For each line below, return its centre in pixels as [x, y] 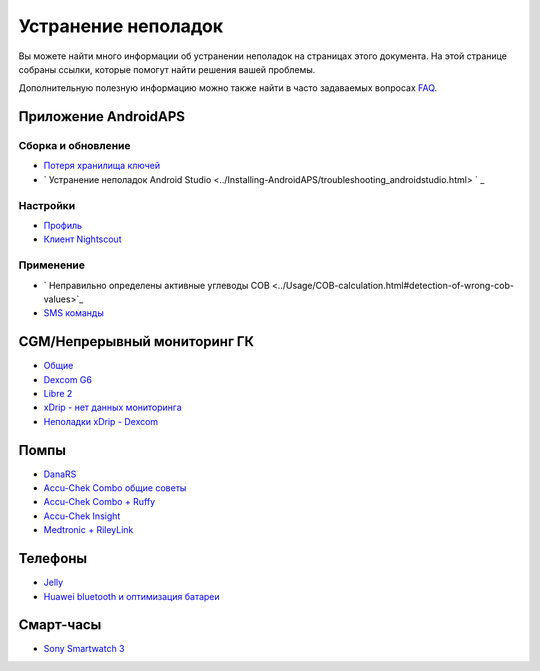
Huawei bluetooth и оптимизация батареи [131, 596]
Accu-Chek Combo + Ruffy [99, 502]
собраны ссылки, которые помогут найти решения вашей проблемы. [167, 69]
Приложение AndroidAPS [101, 116]
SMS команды [73, 313]
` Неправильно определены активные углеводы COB [156, 285]
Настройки [47, 205]
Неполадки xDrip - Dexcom [101, 421]
